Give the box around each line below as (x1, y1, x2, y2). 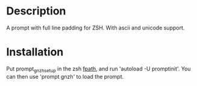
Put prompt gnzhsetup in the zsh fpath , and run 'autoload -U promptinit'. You (6, 65, 191, 73)
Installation (6, 45, 64, 59)
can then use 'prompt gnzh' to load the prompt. (6, 73, 124, 80)
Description (6, 4, 66, 18)
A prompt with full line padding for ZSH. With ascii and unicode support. (6, 24, 185, 31)
